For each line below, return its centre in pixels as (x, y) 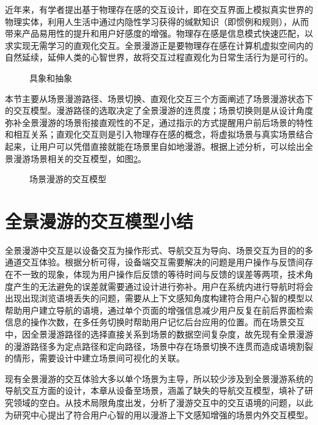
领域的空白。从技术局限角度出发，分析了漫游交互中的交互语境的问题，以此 (163, 402)
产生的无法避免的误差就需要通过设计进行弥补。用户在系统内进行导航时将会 (163, 286)
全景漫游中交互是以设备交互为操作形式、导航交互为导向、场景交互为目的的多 (159, 250)
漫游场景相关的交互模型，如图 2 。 (79, 158)
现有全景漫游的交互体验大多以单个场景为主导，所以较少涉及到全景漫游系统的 (159, 378)
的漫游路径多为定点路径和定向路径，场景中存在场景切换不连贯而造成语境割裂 (159, 346)
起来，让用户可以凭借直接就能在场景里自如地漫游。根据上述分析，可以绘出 (155, 146)
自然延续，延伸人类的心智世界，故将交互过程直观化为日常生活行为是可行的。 (159, 57)
